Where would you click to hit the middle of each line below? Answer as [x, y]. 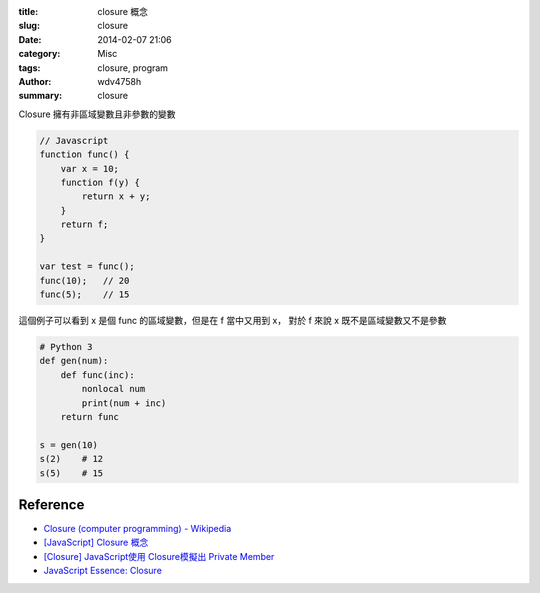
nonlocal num [113, 389]
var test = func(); [87, 266]
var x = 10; [90, 168]
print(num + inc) [124, 403]
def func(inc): [97, 374]
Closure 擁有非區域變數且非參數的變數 [97, 114]
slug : [29, 26]
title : [28, 11]
